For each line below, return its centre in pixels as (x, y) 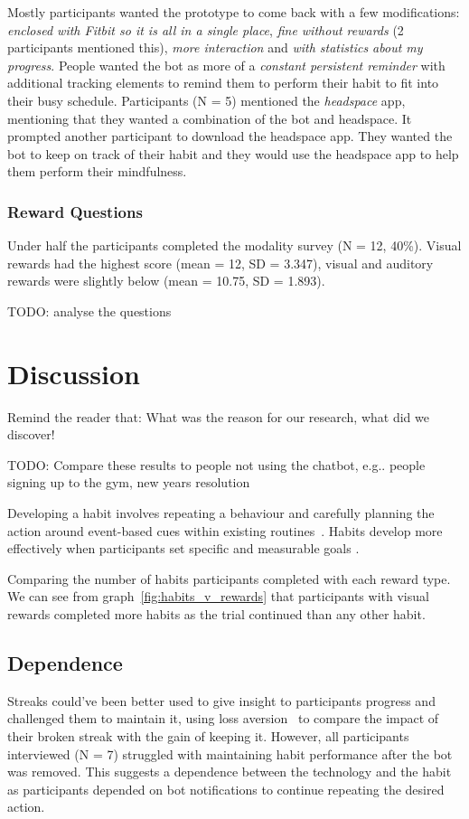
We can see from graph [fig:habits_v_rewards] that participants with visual (218, 596)
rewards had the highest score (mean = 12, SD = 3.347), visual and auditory (220, 263)
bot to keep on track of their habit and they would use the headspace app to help (233, 153)
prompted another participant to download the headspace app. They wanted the (230, 136)
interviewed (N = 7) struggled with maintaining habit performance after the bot (230, 753)
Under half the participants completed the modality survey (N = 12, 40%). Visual (234, 245)
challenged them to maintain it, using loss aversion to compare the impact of (223, 718)
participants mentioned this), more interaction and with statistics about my (215, 47)
